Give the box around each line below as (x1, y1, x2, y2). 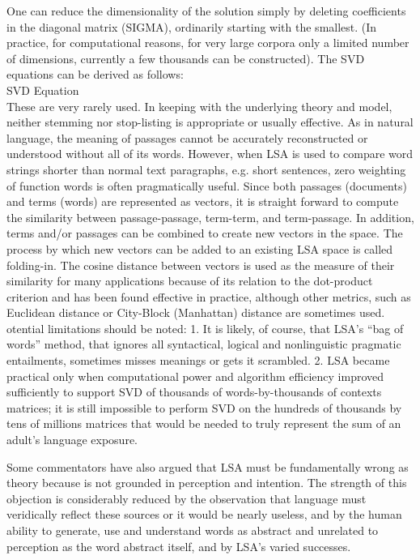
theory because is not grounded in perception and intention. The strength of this (6, 474, 407, 491)
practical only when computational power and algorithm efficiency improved (6, 367, 384, 384)
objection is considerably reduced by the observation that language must (6, 489, 367, 507)
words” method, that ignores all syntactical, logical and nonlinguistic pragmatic (6, 336, 401, 353)
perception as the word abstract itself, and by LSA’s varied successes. (6, 537, 351, 554)
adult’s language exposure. (6, 431, 138, 448)
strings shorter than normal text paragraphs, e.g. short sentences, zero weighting (6, 160, 406, 177)
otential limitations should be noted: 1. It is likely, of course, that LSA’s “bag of (6, 319, 404, 336)
